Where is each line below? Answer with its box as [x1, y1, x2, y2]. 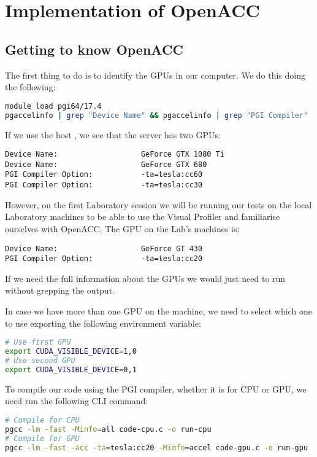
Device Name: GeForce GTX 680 [5, 160, 207, 169]
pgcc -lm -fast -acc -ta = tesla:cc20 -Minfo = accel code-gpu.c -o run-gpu [5, 443, 308, 452]
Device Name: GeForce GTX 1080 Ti [5, 150, 224, 159]
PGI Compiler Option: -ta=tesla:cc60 [5, 170, 203, 179]
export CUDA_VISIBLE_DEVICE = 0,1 [5, 365, 137, 374]
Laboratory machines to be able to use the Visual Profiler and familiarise [5, 210, 280, 223]
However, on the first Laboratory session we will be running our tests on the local [5, 198, 312, 211]
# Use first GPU [5, 338, 71, 347]
